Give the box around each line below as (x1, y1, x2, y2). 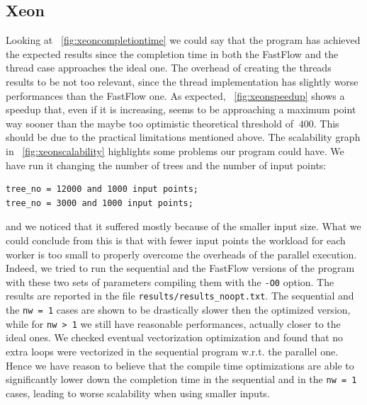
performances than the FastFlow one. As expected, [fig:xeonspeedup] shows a (6, 88, 345, 103)
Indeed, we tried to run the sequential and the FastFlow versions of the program (6, 261, 355, 275)
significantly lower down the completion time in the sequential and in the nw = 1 (6, 372, 357, 387)
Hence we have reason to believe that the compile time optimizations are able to (6, 358, 354, 372)
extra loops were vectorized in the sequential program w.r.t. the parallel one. (6, 343, 339, 358)
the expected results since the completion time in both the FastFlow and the (6, 46, 339, 61)
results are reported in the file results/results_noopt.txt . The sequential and (6, 288, 354, 303)
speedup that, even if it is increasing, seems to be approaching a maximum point (6, 102, 356, 117)
